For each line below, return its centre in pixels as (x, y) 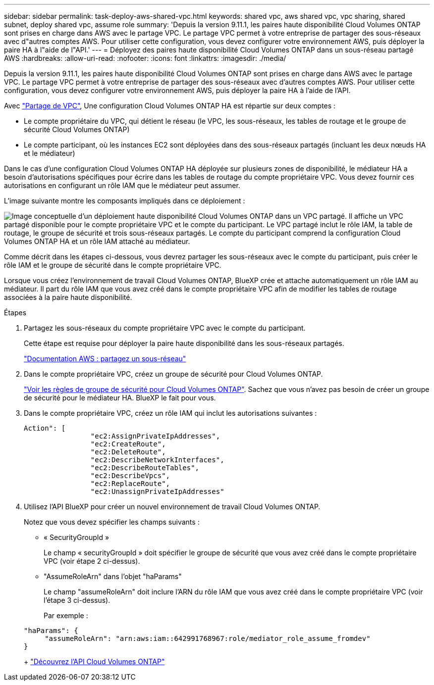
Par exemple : (66, 615)
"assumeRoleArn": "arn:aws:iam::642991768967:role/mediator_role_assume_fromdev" (208, 638)
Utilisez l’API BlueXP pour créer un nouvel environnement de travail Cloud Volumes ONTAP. (172, 507)
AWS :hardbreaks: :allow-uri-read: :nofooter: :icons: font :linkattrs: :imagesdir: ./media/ (145, 58)
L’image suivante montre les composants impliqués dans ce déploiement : (125, 201)
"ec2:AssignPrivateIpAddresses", (155, 436)
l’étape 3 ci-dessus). (77, 600)
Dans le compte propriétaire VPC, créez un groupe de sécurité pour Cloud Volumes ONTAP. (173, 374)
